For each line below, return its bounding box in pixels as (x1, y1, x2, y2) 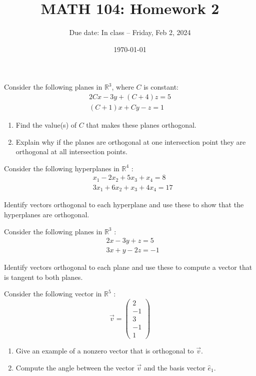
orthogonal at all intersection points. (15, 146, 127, 157)
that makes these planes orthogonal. (86, 119, 196, 130)
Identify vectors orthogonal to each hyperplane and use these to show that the (4, 199, 244, 210)
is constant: (143, 82, 178, 92)
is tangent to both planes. (4, 271, 83, 282)
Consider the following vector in (4, 288, 102, 299)
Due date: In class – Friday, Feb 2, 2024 (69, 27, 191, 38)
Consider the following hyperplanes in (4, 163, 119, 173)
